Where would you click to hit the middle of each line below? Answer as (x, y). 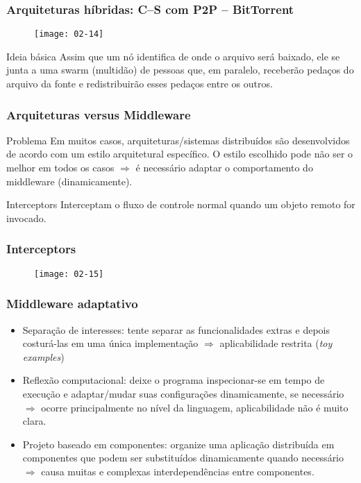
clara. (34, 421)
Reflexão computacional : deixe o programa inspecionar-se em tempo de (174, 380)
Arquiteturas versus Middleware (99, 114)
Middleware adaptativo (72, 304)
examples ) (43, 356)
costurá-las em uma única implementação (110, 343)
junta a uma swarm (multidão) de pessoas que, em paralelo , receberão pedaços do (180, 70)
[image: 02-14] (69, 34)
